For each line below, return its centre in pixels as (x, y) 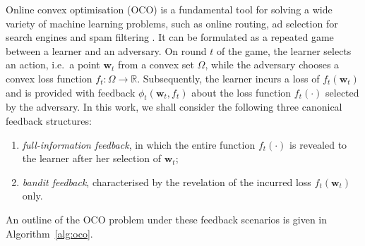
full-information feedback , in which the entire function (139, 144)
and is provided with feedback (71, 92)
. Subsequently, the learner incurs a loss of (228, 78)
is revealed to (318, 144)
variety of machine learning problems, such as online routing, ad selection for (172, 23)
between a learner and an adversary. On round (106, 50)
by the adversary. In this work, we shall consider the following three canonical (174, 107)
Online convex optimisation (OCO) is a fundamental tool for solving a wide (169, 9)
